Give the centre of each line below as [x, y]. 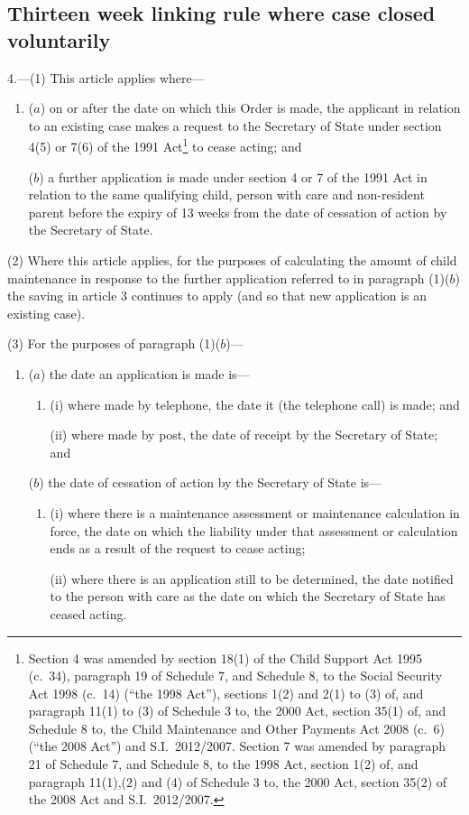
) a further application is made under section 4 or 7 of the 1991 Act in [233, 176]
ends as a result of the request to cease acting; [178, 548]
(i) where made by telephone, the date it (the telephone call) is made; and [255, 404]
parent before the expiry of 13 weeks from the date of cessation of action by [238, 212]
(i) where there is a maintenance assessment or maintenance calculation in [255, 512]
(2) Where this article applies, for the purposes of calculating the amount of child [232, 260]
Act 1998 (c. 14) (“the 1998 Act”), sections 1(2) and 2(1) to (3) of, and [226, 693]
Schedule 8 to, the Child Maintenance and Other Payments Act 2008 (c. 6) [236, 728]
